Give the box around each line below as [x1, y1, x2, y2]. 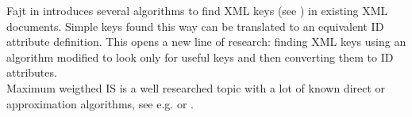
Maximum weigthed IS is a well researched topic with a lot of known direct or [6, 79, 386, 96]
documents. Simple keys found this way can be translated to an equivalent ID [6, 17, 384, 34]
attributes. [6, 64, 57, 81]
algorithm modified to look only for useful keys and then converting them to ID [6, 48, 394, 65]
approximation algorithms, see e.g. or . [6, 95, 194, 111]
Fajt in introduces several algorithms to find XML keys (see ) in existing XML [6, 2, 388, 18]
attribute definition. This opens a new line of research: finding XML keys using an [6, 33, 406, 50]
